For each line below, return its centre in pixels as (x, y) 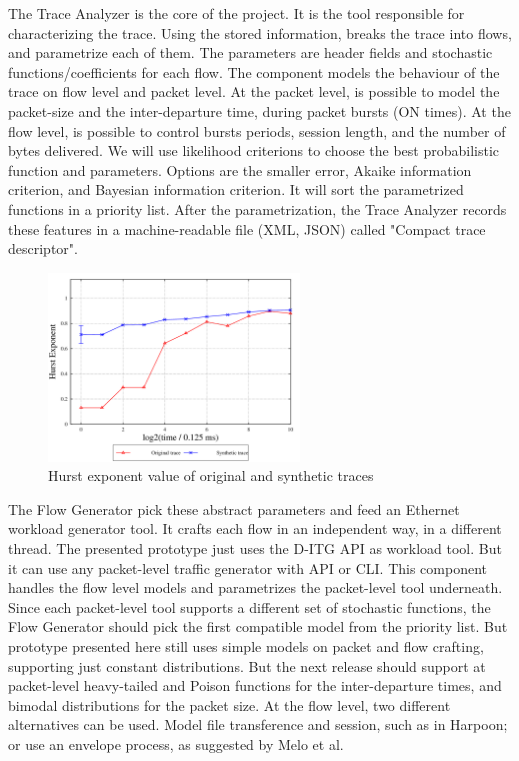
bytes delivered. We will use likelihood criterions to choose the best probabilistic (254, 150)
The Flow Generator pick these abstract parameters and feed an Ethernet (234, 508)
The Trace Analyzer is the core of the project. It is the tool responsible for (236, 13)
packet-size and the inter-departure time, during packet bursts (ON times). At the (259, 110)
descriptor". (43, 248)
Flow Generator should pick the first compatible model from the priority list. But (258, 626)
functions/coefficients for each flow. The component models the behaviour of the (254, 71)
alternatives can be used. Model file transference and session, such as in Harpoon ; (258, 724)
